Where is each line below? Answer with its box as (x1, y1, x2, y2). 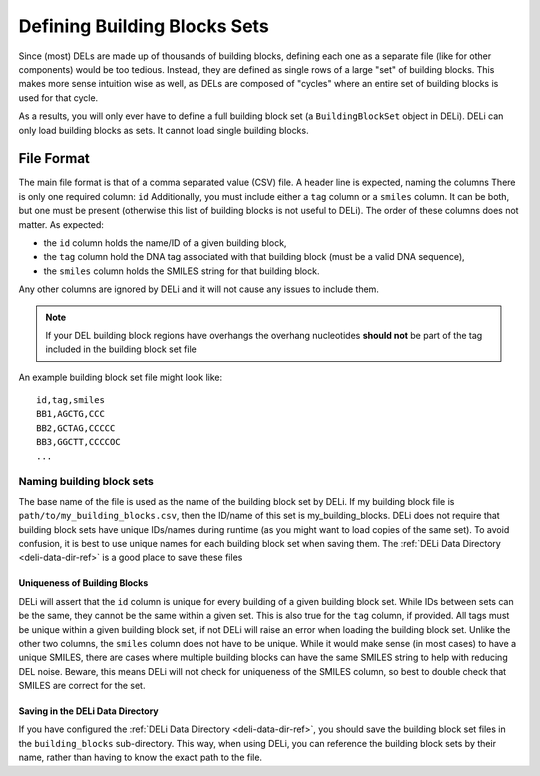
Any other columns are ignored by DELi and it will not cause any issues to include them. (18, 283, 380, 295)
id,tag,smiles (36, 395, 105, 406)
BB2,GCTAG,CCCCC (36, 422, 116, 434)
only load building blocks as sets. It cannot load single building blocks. (18, 124, 309, 136)
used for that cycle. (18, 91, 99, 104)
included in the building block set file (45, 343, 197, 355)
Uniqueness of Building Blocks (18, 577, 149, 589)
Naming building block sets (18, 475, 154, 489)
